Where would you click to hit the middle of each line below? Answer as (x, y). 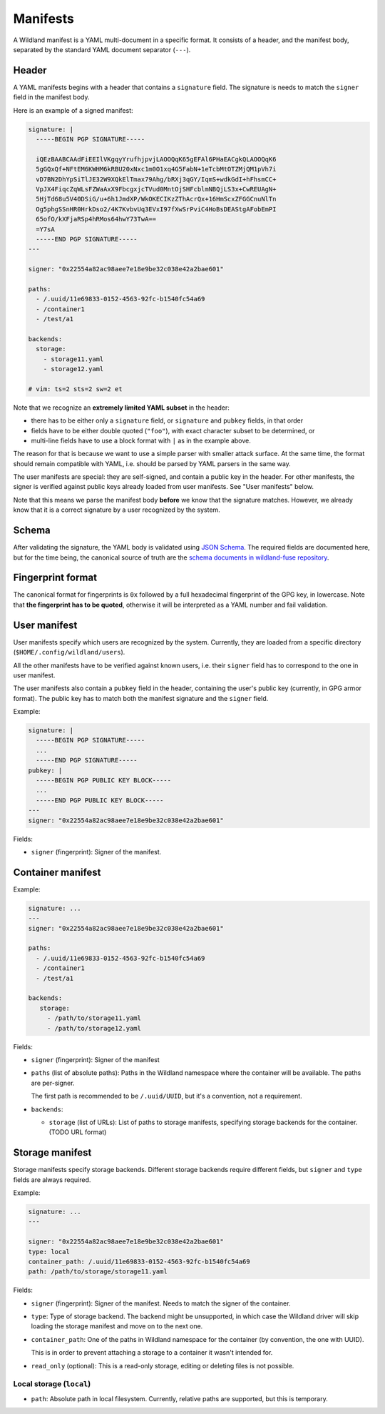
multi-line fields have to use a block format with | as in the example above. (141, 440)
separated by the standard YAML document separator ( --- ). (102, 49)
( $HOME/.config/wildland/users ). (69, 652)
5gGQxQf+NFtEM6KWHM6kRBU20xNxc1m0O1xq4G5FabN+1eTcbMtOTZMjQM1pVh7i (156, 169)
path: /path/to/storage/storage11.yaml (98, 1272)
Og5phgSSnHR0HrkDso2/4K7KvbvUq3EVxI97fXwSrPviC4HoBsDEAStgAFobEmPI (156, 209)
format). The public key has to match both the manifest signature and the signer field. (141, 698)
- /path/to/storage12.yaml (94, 1028)
